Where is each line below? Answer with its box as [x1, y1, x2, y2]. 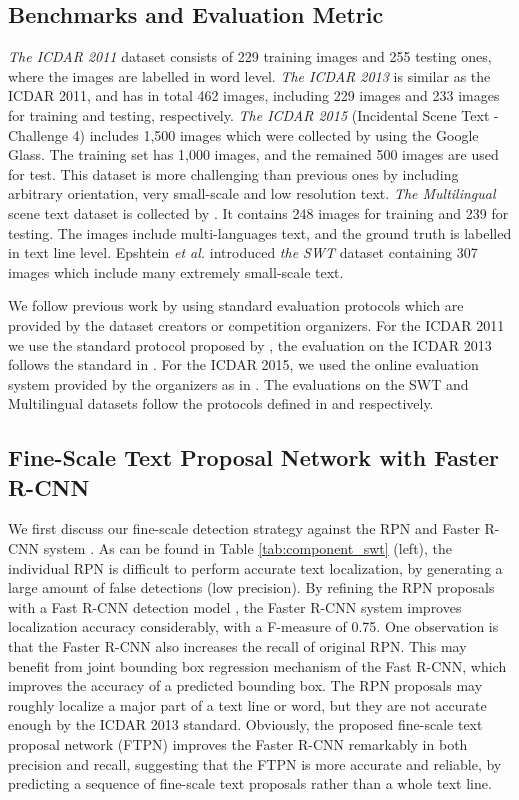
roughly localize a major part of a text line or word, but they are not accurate [8, 694, 487, 715]
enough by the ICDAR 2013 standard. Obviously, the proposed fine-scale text [8, 714, 483, 735]
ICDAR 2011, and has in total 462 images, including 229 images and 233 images [8, 85, 500, 106]
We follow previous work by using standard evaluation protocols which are [8, 295, 464, 316]
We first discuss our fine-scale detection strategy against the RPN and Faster [8, 518, 480, 539]
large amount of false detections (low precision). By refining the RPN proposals [8, 577, 495, 598]
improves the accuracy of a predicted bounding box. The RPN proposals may [8, 675, 483, 696]
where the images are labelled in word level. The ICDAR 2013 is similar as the [8, 65, 491, 86]
